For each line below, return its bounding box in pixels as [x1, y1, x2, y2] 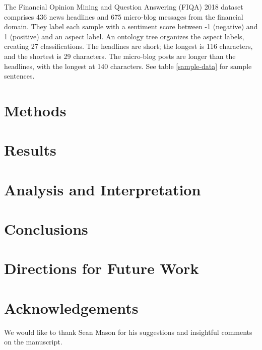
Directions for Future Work [4, 258, 199, 278]
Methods [4, 100, 67, 120]
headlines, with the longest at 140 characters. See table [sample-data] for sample [4, 60, 252, 71]
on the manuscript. [4, 336, 62, 347]
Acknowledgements [4, 297, 139, 318]
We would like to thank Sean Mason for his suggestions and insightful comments [4, 326, 252, 337]
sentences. [4, 71, 35, 81]
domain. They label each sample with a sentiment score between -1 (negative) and [4, 21, 258, 32]
